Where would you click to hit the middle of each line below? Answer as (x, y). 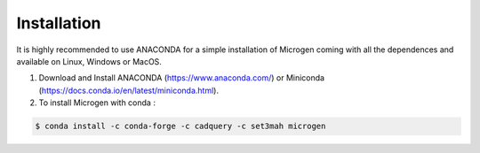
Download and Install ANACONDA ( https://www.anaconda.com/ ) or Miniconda (181, 78)
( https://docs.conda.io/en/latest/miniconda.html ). (129, 90)
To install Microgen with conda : (97, 103)
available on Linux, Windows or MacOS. (89, 61)
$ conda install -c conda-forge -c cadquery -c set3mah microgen (180, 126)
